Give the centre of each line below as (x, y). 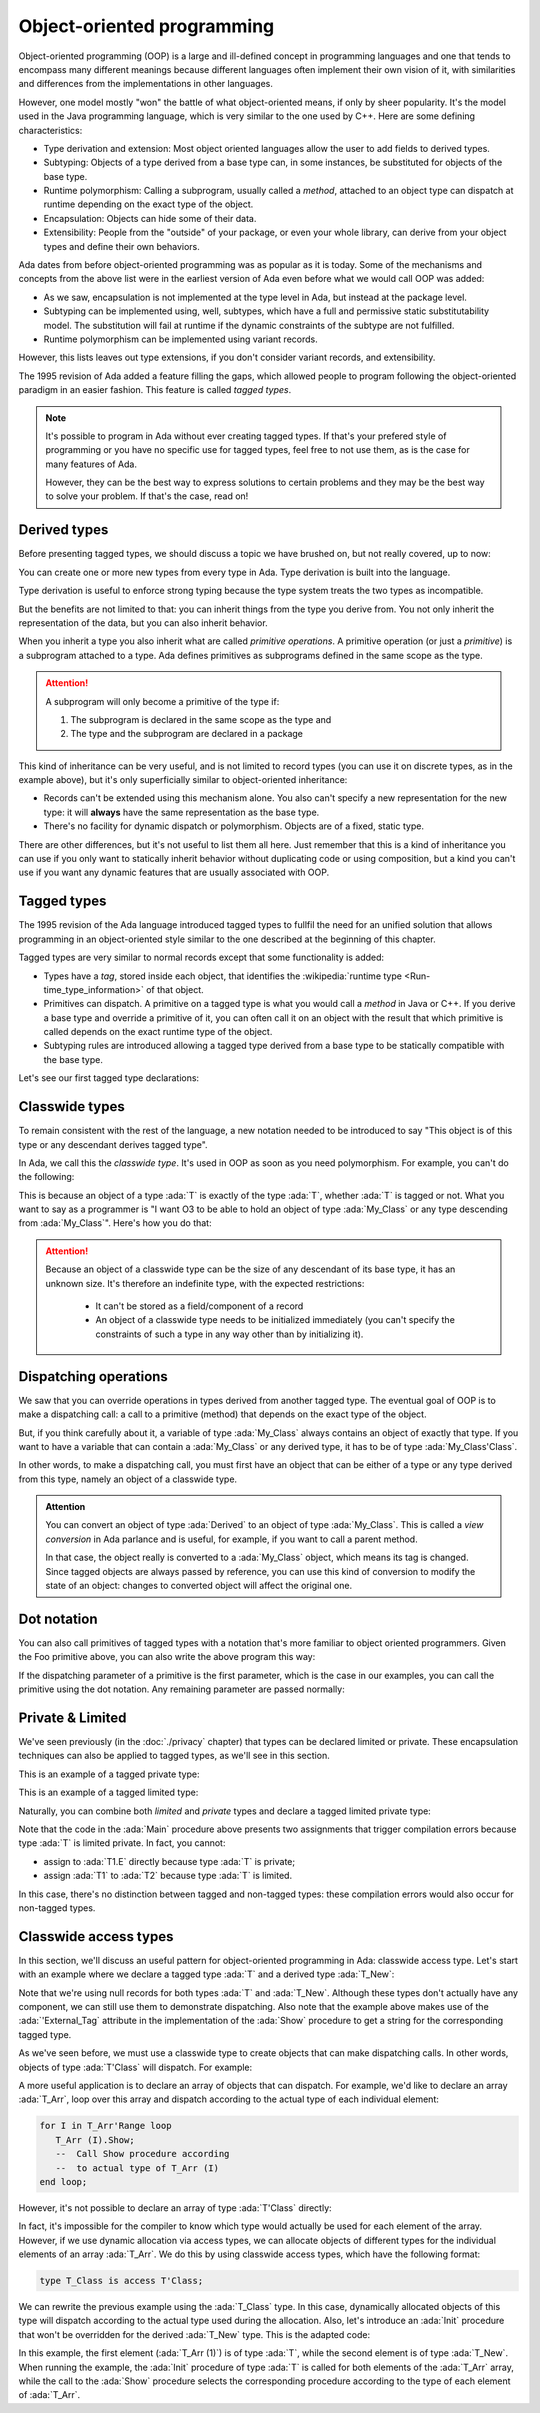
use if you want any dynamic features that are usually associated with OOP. (174, 872)
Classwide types (71, 1106)
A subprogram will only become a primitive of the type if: (162, 701)
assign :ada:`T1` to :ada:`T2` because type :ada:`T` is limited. (168, 1876)
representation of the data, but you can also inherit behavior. (143, 622)
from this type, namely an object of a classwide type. (128, 1479)
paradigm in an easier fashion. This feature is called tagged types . (155, 390)
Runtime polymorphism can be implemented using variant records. (181, 339)
